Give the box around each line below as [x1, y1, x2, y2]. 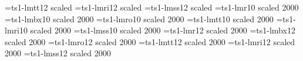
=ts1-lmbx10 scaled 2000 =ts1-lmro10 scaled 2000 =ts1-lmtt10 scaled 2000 [5, 12, 274, 25]
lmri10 [5, 24, 28, 36]
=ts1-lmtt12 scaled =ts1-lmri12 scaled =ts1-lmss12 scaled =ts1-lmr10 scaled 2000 [5, 1, 299, 13]
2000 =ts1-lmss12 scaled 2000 [5, 47, 111, 59]
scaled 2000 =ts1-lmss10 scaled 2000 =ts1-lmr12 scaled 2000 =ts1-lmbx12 [30, 24, 295, 36]
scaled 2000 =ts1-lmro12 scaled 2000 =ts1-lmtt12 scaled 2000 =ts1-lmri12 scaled [5, 35, 295, 48]
